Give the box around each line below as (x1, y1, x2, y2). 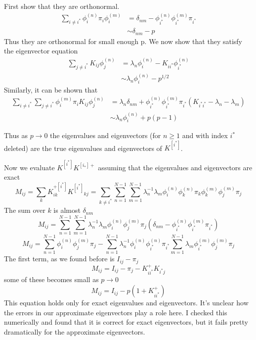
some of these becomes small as (4, 274, 99, 285)
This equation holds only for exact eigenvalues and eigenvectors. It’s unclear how (4, 297, 249, 308)
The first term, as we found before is (4, 253, 115, 264)
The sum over (4, 205, 45, 215)
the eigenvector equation (4, 46, 78, 56)
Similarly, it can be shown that (4, 84, 98, 95)
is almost (53, 205, 81, 215)
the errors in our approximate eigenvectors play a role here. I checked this (4, 307, 227, 317)
